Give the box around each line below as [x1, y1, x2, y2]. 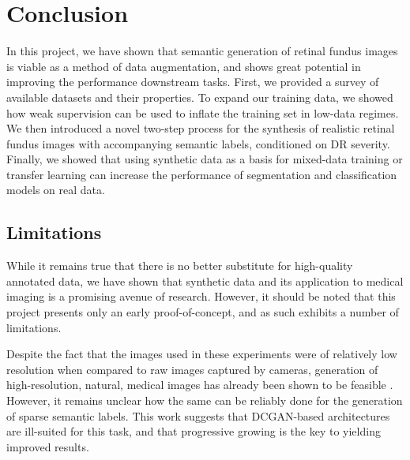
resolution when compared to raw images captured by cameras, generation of [6, 361, 378, 377]
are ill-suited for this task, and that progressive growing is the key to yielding [6, 423, 381, 439]
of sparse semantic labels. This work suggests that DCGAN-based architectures [6, 407, 390, 424]
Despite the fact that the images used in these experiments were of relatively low [6, 346, 397, 362]
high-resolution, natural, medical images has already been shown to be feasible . [6, 376, 393, 393]
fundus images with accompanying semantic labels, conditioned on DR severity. [6, 135, 390, 151]
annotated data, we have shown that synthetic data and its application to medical [6, 272, 404, 289]
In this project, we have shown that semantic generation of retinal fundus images [6, 43, 398, 59]
